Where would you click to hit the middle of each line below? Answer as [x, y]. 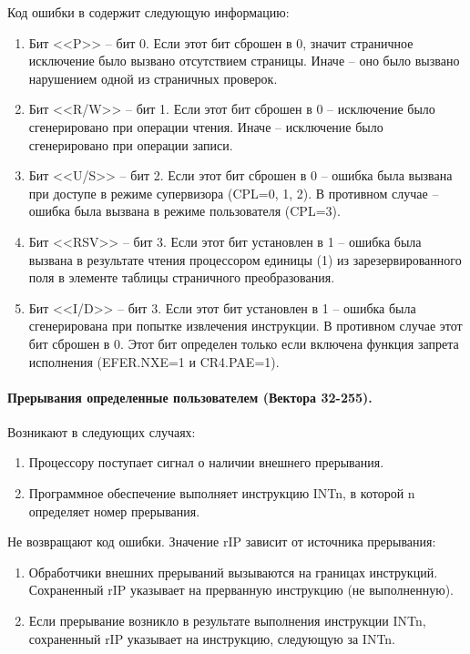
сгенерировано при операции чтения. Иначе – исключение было [206, 126]
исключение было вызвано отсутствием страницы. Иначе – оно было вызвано [244, 61]
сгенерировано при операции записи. [131, 144]
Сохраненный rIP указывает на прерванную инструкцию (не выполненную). [241, 590]
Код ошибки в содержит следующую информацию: [148, 12]
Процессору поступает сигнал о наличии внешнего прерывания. [206, 462]
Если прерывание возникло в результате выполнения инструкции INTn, [227, 621]
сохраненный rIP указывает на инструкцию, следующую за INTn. [212, 638]
